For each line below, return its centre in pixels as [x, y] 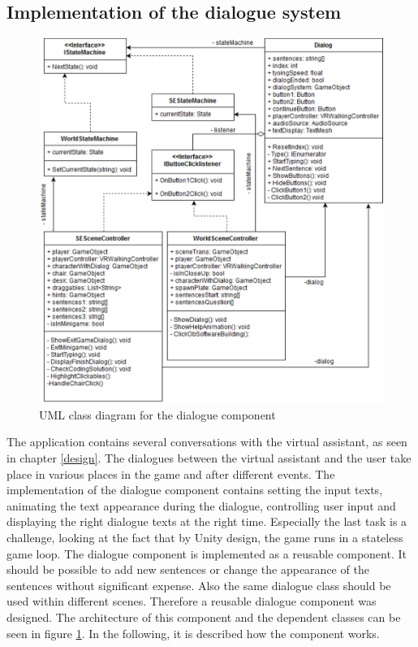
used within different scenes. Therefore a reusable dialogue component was [192, 601]
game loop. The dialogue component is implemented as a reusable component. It [207, 553]
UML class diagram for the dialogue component [157, 414]
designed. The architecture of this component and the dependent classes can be [204, 617]
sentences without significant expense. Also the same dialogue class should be [199, 585]
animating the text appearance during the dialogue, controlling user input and [201, 505]
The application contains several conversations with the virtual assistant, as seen [207, 442]
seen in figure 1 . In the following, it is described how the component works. [193, 633]
